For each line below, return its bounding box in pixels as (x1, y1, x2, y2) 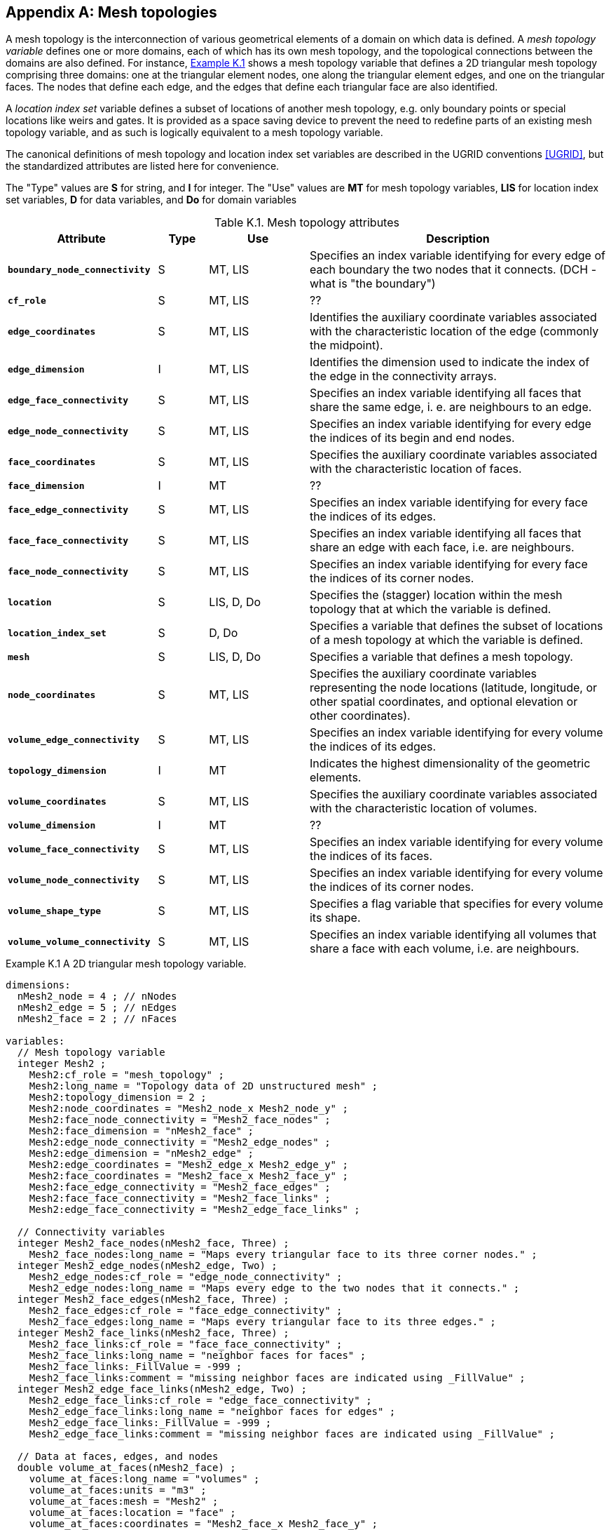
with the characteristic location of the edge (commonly (309, 324, 599, 339)
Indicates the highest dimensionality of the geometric (309, 756, 591, 771)
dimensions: (6, 979, 71, 991)
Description (426, 231, 490, 246)
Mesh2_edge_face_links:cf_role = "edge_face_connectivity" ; (29, 1395, 372, 1407)
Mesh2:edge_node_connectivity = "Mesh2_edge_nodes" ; (29, 1136, 331, 1148)
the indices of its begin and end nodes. (309, 431, 515, 445)
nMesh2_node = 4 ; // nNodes (17, 991, 177, 1002)
